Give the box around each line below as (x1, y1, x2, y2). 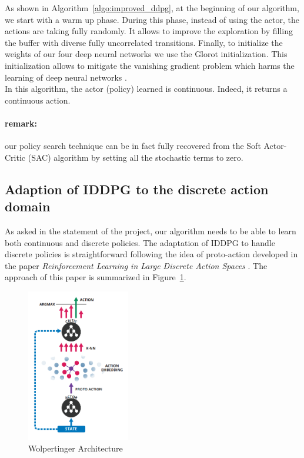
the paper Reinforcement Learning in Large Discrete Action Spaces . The (5, 259, 268, 271)
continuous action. (5, 94, 71, 106)
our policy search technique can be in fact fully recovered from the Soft (5, 140, 261, 152)
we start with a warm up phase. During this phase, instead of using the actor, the (5, 13, 299, 25)
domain (5, 197, 51, 215)
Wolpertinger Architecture (28, 442, 123, 454)
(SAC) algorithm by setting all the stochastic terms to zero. (28, 151, 243, 163)
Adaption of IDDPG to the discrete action (5, 180, 269, 198)
